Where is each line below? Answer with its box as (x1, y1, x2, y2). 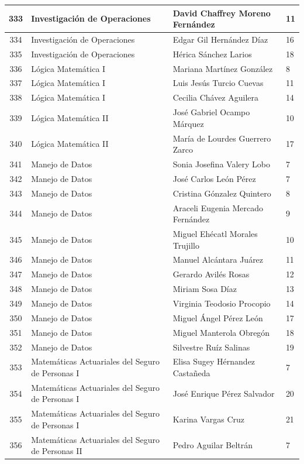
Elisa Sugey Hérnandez (172, 355, 255, 367)
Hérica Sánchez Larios (172, 47, 252, 60)
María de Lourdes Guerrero (172, 132, 271, 144)
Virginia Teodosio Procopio (172, 297, 271, 309)
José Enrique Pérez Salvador (172, 387, 275, 399)
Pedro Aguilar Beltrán (172, 439, 253, 451)
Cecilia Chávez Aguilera (172, 91, 259, 104)
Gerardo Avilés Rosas (172, 268, 250, 280)
